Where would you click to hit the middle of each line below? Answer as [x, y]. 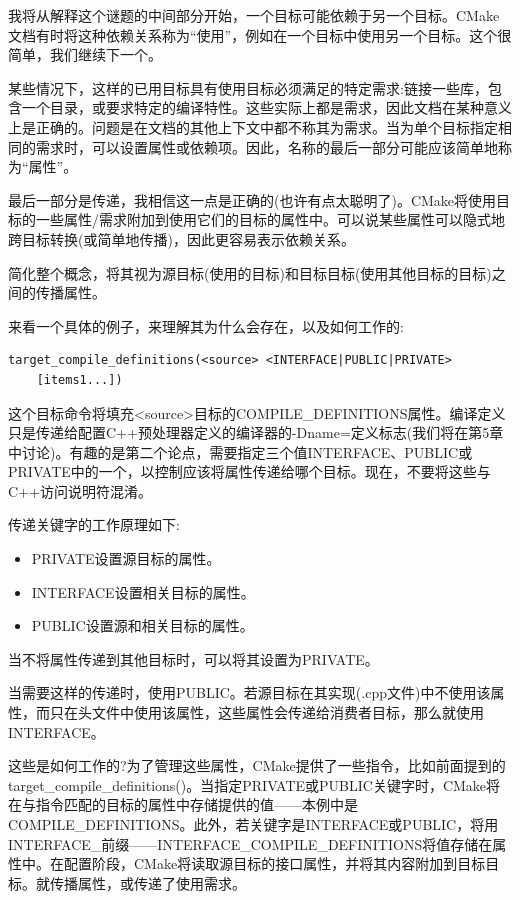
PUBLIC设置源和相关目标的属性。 [142, 625]
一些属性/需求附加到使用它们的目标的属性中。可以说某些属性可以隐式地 [270, 219]
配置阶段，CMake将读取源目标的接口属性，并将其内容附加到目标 [274, 863]
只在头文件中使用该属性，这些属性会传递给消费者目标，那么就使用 [266, 712]
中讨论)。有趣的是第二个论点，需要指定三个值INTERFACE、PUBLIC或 [240, 451]
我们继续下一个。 [105, 54]
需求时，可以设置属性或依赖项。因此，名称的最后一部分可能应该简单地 [266, 146]
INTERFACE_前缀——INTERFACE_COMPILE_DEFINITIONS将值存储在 [250, 843]
